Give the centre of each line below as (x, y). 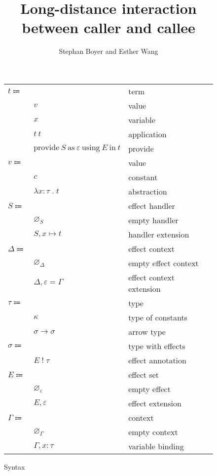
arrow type (147, 331)
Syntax (15, 466)
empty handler (153, 220)
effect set (144, 374)
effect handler (152, 205)
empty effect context (163, 263)
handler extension (159, 234)
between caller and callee (108, 27)
